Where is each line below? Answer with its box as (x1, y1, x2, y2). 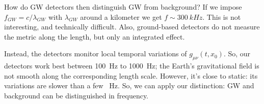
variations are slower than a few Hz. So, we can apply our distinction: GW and (4, 80, 254, 91)
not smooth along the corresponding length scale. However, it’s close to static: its (4, 70, 258, 81)
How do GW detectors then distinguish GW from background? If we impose (4, 2, 242, 12)
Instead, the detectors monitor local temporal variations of (4, 48, 187, 59)
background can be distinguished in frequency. (4, 90, 149, 100)
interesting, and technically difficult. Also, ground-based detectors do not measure (4, 21, 260, 32)
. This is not (202, 11, 241, 22)
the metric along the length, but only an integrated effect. (4, 31, 185, 42)
